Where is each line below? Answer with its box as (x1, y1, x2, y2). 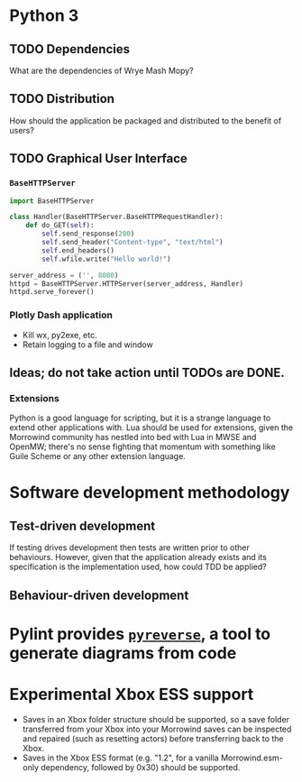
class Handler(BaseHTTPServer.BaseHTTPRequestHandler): (9, 213, 224, 222)
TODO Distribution (9, 91, 115, 106)
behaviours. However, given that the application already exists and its (9, 552, 268, 563)
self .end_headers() (41, 245, 115, 255)
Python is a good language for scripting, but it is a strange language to (9, 412, 271, 424)
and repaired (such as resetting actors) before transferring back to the (22, 732, 284, 744)
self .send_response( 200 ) (41, 229, 135, 239)
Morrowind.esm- (220, 752, 284, 763)
